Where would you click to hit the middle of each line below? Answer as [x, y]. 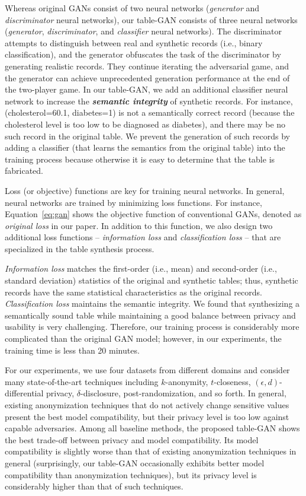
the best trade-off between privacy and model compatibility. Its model [132, 439]
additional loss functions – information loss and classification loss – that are [143, 237]
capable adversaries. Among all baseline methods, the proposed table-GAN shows [152, 428]
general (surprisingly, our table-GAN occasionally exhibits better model [135, 462]
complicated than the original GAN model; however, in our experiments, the [143, 338]
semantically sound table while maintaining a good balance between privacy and [150, 315]
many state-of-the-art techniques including [82, 381]
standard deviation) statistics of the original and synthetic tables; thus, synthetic [152, 280]
